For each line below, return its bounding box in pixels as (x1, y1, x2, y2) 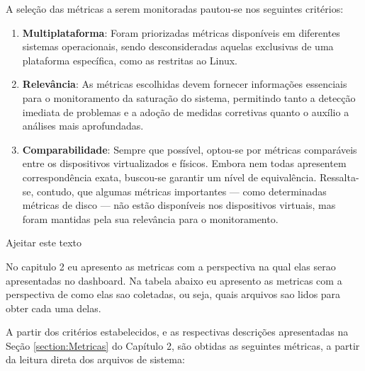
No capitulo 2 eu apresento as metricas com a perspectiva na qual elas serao (6, 258, 336, 273)
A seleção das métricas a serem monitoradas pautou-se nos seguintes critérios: (6, 1, 344, 16)
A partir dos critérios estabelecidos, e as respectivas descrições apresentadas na (6, 324, 349, 339)
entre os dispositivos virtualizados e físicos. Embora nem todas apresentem (22, 156, 347, 171)
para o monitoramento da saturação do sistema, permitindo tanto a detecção (22, 90, 356, 105)
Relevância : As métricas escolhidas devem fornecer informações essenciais (22, 76, 347, 91)
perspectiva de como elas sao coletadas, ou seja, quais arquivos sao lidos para (6, 287, 341, 302)
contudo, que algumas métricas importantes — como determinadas (37, 183, 327, 198)
